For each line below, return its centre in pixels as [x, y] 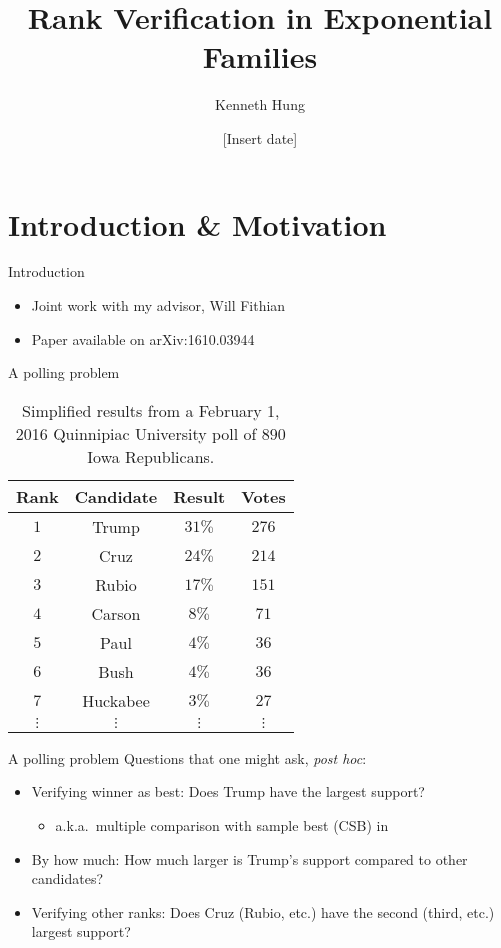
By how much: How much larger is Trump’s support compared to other [249, 858]
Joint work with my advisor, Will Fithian [158, 305]
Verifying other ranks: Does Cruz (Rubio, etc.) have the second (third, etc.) [263, 911]
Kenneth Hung [260, 104]
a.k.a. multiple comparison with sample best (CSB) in [222, 825]
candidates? [67, 878]
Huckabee [116, 700]
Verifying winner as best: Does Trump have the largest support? [228, 791]
